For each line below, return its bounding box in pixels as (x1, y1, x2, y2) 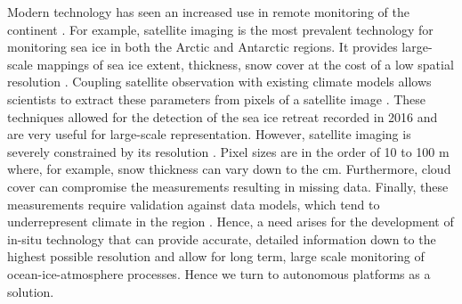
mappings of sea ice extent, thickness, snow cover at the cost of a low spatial (36, 54, 454, 73)
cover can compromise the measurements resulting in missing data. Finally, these (7, 177, 449, 195)
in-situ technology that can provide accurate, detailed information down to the (7, 229, 436, 248)
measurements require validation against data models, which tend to (7, 194, 380, 213)
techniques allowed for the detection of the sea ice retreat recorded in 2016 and (7, 107, 438, 126)
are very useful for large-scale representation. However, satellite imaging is (7, 125, 411, 144)
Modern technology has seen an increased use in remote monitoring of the (7, 3, 409, 21)
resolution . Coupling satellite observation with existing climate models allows (7, 72, 432, 91)
